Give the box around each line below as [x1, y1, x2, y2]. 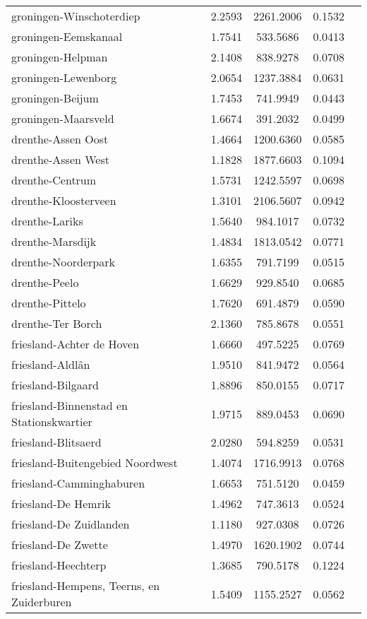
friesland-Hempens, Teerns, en [11, 577, 160, 594]
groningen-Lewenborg [11, 69, 117, 86]
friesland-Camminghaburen [11, 475, 145, 491]
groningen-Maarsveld [11, 110, 114, 126]
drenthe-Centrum [11, 172, 97, 188]
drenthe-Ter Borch [11, 315, 102, 331]
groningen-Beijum [11, 90, 99, 106]
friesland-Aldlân [11, 356, 90, 372]
